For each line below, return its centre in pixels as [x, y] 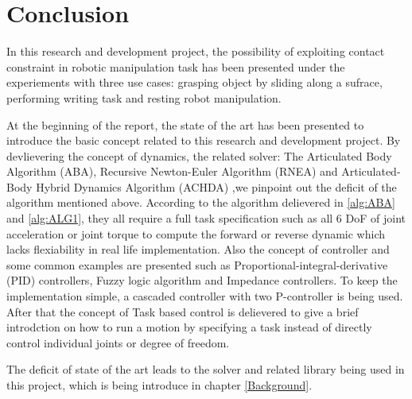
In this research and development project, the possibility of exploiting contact [196, 51]
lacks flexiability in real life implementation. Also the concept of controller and [198, 249]
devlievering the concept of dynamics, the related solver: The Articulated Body [199, 155]
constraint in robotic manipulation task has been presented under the [176, 66]
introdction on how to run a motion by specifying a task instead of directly [189, 327]
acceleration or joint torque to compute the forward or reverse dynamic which [196, 233]
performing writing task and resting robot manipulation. [144, 97]
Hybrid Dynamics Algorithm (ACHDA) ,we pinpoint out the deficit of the [216, 186]
